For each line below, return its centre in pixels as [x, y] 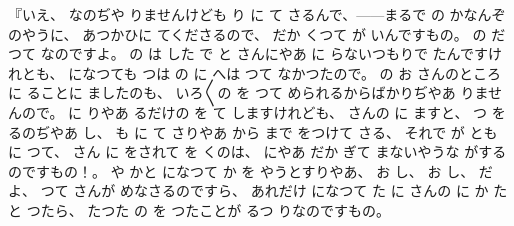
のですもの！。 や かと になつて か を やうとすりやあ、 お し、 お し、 [241, 170]
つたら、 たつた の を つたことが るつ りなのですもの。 [208, 209]
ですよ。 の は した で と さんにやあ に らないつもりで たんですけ [285, 53]
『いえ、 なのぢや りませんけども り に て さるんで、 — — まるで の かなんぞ [257, 14]
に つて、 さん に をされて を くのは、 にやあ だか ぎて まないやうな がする [257, 151]
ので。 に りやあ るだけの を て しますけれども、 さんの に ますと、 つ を [263, 111]
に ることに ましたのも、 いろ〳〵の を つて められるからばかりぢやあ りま [248, 92]
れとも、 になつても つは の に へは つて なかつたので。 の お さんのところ [254, 72]
